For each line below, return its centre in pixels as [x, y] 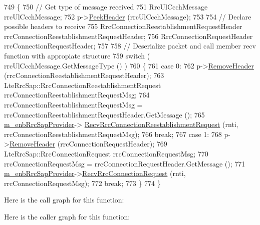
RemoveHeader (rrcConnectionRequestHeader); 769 [88, 144]
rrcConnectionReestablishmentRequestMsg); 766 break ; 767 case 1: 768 [113, 134]
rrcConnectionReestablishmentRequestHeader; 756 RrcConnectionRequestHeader [128, 36]
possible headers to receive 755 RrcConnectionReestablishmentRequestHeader [123, 26]
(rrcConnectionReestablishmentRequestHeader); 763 [84, 75]
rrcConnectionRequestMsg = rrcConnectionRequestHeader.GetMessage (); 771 [125, 163]
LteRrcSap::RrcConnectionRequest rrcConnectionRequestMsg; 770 [106, 153]
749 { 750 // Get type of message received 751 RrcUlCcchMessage [106, 6]
